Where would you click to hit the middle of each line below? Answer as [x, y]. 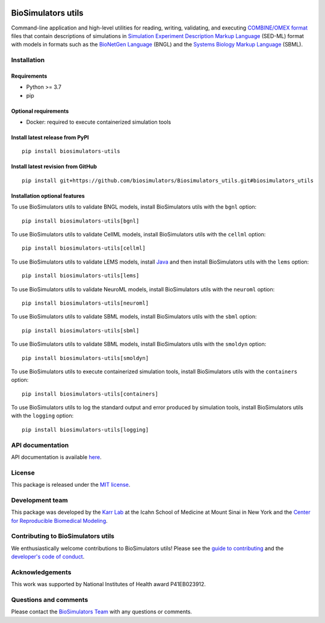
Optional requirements [40, 111]
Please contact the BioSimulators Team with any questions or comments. [102, 612]
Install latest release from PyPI [50, 138]
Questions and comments [50, 600]
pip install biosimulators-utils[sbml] [81, 330]
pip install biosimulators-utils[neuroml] [85, 303]
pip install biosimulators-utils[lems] [81, 276]
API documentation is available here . [56, 457]
